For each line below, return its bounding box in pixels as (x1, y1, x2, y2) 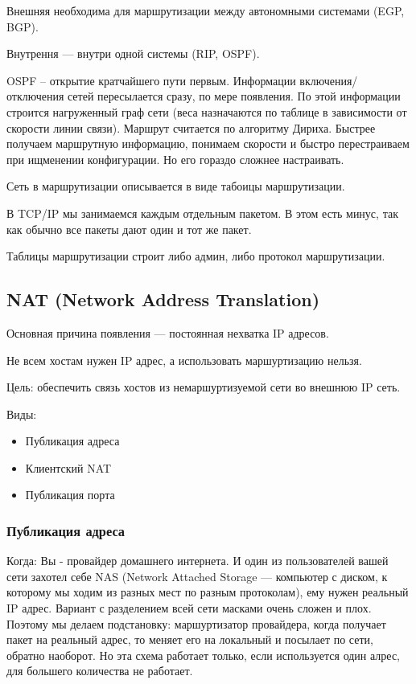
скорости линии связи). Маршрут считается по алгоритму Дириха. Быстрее (6, 119, 376, 136)
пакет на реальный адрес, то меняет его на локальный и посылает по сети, (6, 631, 373, 648)
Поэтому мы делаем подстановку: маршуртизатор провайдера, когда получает (6, 615, 386, 632)
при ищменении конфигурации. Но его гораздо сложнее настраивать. (6, 150, 344, 167)
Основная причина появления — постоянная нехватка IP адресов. (6, 324, 329, 341)
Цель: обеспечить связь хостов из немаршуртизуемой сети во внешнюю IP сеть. (6, 379, 401, 395)
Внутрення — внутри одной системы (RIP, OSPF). (6, 45, 260, 62)
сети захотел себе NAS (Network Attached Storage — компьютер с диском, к (6, 567, 388, 584)
